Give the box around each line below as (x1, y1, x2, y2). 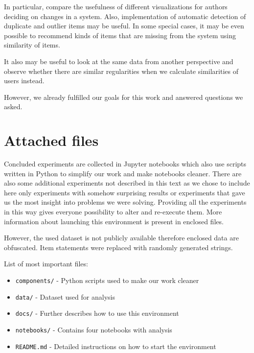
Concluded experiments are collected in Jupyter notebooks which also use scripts (4, 159, 247, 169)
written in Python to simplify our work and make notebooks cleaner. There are (4, 168, 242, 178)
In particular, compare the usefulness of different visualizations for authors (4, 1, 228, 11)
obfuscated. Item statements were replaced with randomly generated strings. (4, 242, 233, 252)
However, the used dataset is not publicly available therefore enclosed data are (4, 233, 239, 243)
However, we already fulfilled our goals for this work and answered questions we (4, 92, 243, 102)
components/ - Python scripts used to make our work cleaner (15, 275, 199, 285)
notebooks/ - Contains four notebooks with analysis (15, 324, 172, 334)
